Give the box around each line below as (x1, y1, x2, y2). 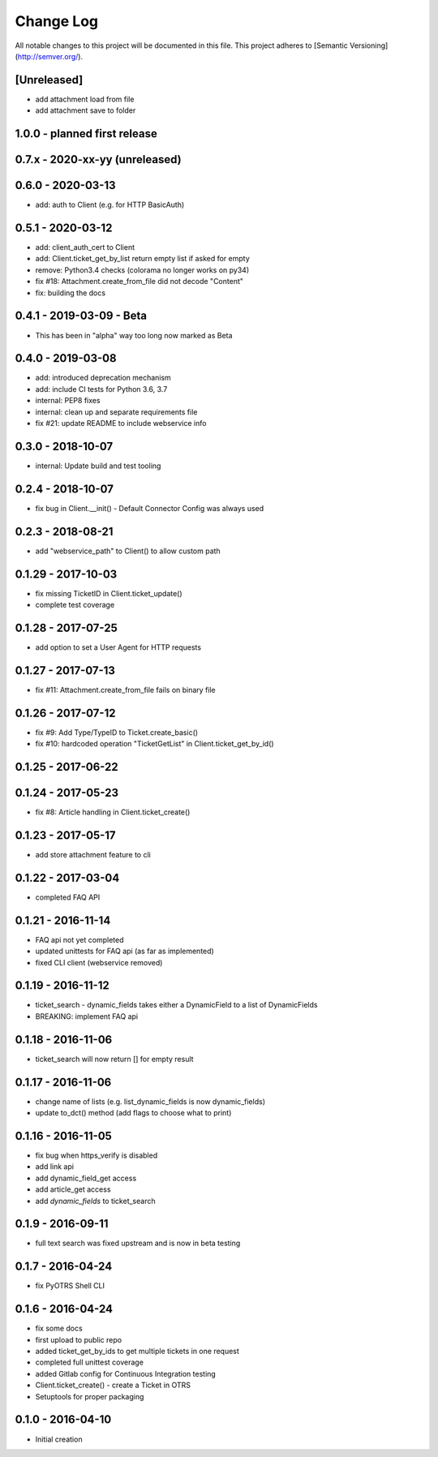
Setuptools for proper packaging (35, 1391, 144, 1401)
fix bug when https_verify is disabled (35, 1150, 158, 1160)
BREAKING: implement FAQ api (35, 1011, 139, 1021)
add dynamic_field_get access (35, 1173, 137, 1183)
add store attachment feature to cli (35, 849, 152, 859)
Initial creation (35, 1434, 83, 1444)
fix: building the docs (35, 288, 105, 298)
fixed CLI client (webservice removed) (35, 957, 163, 967)
